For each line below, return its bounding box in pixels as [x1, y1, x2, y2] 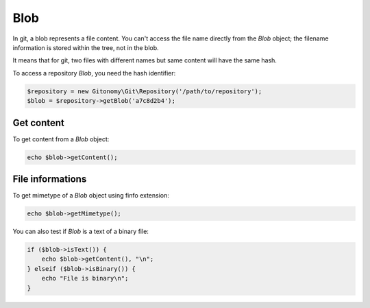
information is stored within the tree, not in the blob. [12, 43, 159, 51]
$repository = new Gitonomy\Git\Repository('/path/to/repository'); [27, 87, 262, 95]
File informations [12, 173, 87, 185]
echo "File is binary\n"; [41, 274, 129, 283]
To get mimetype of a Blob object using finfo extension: [12, 191, 169, 200]
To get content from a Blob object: [12, 134, 110, 143]
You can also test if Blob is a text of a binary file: [12, 227, 149, 236]
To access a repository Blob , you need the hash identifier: [12, 69, 176, 77]
